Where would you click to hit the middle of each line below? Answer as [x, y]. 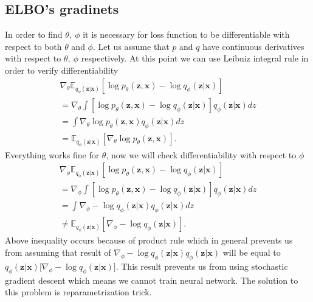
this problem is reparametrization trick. [78, 292]
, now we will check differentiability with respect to [201, 154]
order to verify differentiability [62, 70]
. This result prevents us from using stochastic [202, 266]
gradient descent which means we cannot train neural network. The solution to [152, 280]
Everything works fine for [52, 154]
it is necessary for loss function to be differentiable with [186, 34]
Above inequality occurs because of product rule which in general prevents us [149, 240]
